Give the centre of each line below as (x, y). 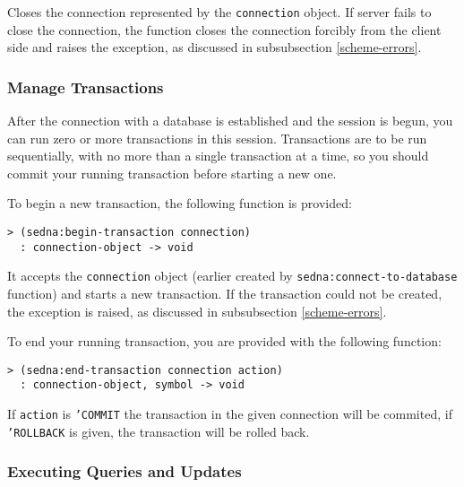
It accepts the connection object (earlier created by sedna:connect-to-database (232, 276)
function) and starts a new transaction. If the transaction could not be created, (225, 293)
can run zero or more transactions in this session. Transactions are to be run (217, 138)
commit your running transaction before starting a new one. (172, 173)
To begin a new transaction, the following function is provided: (180, 203)
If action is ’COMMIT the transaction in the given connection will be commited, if (230, 414)
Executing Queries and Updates (125, 471)
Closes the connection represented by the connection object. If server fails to (219, 12)
